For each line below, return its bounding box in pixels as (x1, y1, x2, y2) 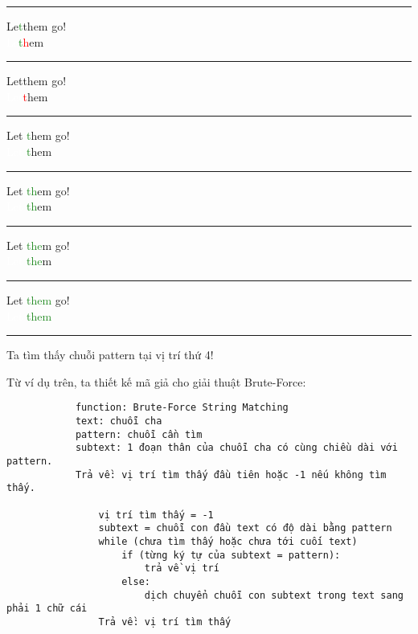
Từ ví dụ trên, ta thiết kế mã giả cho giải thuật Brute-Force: (6, 373, 306, 390)
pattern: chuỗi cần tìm (75, 428, 203, 440)
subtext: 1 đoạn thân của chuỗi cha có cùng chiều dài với (75, 442, 398, 454)
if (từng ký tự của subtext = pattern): (121, 549, 341, 561)
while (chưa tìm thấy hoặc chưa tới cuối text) (98, 535, 358, 547)
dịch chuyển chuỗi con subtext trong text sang (144, 589, 404, 601)
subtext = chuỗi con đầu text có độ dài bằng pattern (98, 522, 392, 534)
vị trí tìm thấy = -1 (98, 509, 214, 521)
